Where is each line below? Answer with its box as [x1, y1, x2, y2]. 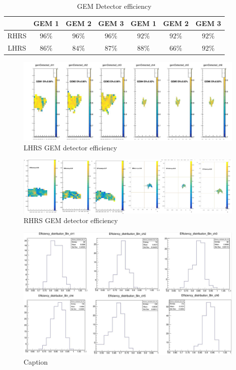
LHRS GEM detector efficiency [24, 142, 118, 153]
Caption [24, 356, 48, 367]
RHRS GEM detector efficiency [24, 215, 118, 226]
